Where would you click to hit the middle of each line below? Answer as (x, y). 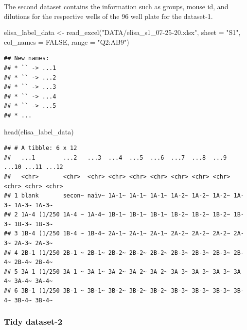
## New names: (27, 58)
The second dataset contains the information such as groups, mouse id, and (116, 6)
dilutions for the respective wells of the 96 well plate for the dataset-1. (108, 16)
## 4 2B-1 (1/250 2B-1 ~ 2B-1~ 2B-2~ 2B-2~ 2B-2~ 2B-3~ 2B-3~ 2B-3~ (117, 253)
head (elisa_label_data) (39, 131)
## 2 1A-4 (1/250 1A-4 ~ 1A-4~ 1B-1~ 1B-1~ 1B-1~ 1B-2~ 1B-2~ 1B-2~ (117, 215)
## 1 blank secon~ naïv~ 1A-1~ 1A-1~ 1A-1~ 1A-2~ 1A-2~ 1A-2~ (117, 196)
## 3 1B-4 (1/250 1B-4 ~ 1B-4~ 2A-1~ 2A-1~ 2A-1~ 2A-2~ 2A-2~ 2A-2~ (117, 234)
